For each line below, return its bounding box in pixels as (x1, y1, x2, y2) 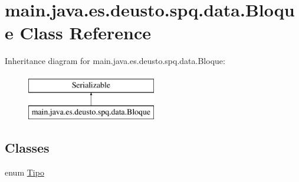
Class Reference (19, 21, 151, 45)
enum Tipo (5, 166, 44, 178)
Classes (5, 139, 50, 157)
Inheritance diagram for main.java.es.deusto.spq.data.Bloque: (5, 55, 225, 67)
